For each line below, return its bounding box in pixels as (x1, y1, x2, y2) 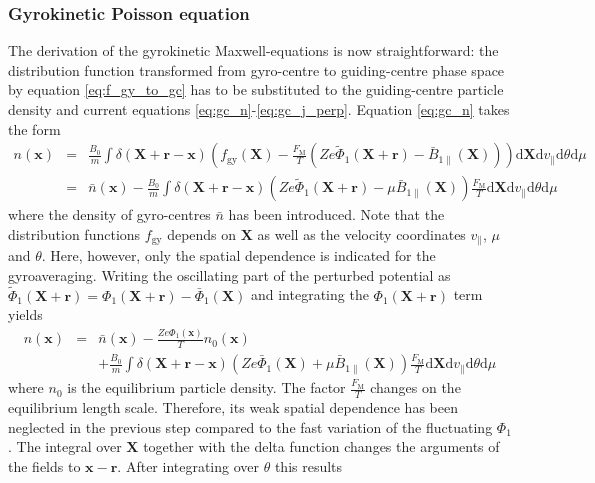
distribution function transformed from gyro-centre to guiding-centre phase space (8, 59, 505, 80)
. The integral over (8, 436, 122, 457)
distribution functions (8, 223, 141, 244)
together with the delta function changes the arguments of (143, 436, 500, 457)
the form (8, 118, 61, 139)
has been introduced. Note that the (228, 204, 445, 225)
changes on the (370, 377, 461, 398)
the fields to (8, 455, 81, 476)
